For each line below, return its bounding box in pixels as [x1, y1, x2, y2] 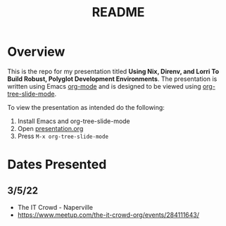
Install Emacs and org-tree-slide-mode [17, 117, 130, 125]
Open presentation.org [17, 124, 84, 132]
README [92, 4, 145, 20]
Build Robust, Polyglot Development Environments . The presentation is [7, 75, 218, 83]
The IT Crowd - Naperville [17, 203, 94, 211]
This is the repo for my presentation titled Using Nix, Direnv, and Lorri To [7, 67, 220, 75]
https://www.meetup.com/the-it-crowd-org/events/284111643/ [17, 211, 199, 219]
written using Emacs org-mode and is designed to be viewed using [7, 82, 201, 90]
